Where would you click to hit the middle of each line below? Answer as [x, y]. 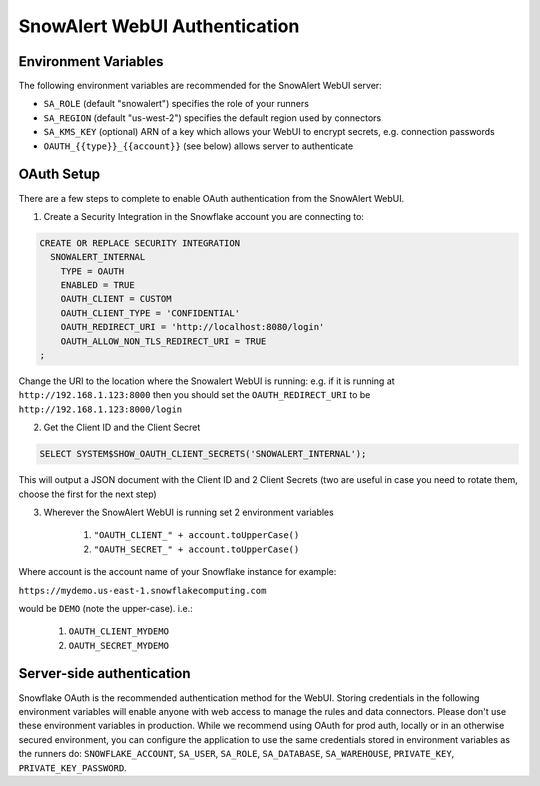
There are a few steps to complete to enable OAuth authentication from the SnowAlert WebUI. [211, 198]
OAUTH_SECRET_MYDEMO [119, 645]
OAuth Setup [59, 174]
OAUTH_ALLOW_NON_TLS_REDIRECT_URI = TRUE [163, 341]
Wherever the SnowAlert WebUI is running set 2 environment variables [188, 512]
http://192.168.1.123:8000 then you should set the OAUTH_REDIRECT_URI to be [194, 395]
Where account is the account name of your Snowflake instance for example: [177, 572]
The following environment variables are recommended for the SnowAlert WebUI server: [200, 86]
